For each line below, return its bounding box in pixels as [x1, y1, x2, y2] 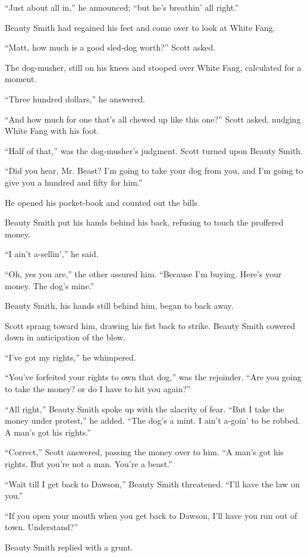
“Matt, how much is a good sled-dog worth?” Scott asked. [5, 41, 216, 54]
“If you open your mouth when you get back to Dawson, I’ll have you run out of [5, 509, 297, 521]
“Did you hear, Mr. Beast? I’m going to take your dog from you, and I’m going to [5, 164, 303, 177]
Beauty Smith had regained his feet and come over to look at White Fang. [5, 21, 275, 33]
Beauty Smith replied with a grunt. [5, 541, 133, 553]
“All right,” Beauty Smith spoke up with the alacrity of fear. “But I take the [5, 402, 284, 415]
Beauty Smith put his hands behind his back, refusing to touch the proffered [5, 216, 284, 229]
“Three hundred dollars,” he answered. [5, 92, 145, 105]
